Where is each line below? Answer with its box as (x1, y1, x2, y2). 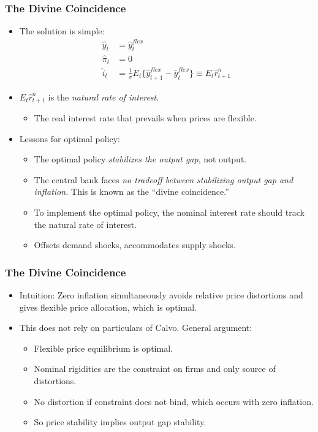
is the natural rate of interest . (48, 90, 159, 103)
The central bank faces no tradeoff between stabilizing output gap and (34, 173, 293, 186)
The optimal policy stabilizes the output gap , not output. (34, 153, 247, 165)
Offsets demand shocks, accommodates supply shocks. (34, 238, 236, 251)
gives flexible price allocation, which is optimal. (19, 300, 197, 313)
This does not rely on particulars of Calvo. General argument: (19, 321, 252, 334)
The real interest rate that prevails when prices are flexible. (34, 112, 257, 124)
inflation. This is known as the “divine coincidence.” (34, 185, 229, 198)
